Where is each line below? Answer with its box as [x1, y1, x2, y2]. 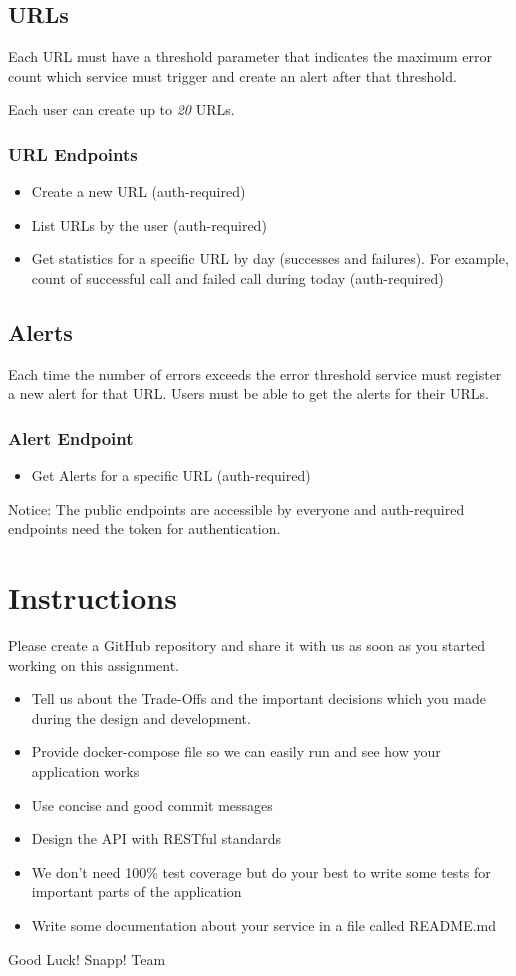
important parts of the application [31, 881, 242, 902]
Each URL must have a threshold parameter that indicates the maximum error [8, 46, 493, 67]
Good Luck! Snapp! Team [8, 948, 166, 969]
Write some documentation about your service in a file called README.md [31, 915, 497, 936]
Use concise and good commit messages [31, 794, 273, 815]
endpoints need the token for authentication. [8, 518, 281, 539]
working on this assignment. [8, 654, 179, 675]
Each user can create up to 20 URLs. [8, 99, 235, 120]
